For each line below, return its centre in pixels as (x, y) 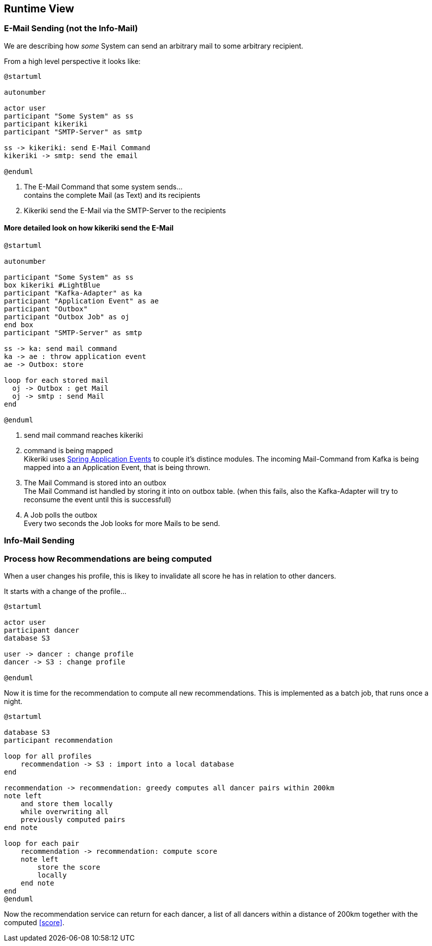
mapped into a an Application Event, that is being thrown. (117, 468)
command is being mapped (68, 451)
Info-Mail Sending (39, 541)
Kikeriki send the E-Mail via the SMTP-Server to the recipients (125, 210)
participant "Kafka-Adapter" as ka (73, 293)
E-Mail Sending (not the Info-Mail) (71, 29)
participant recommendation (59, 740)
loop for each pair (42, 844)
